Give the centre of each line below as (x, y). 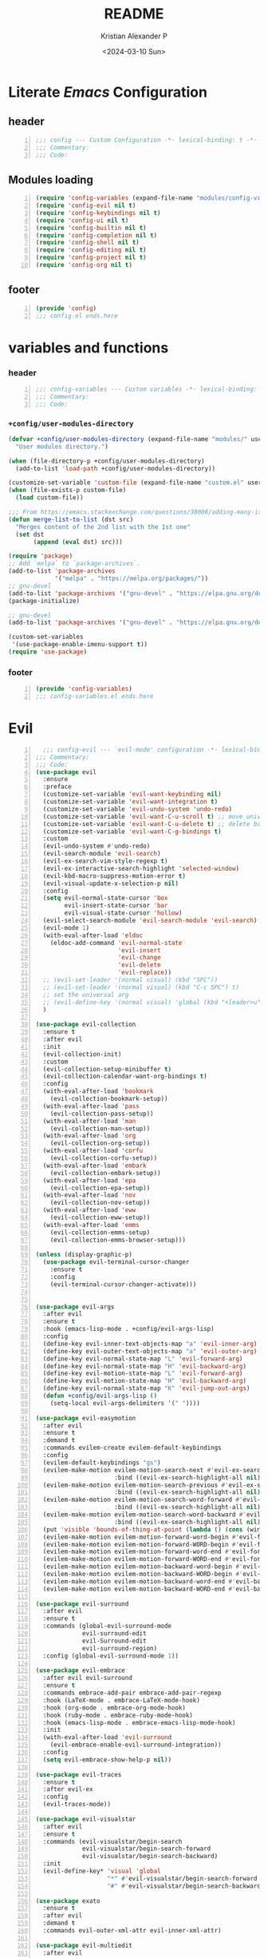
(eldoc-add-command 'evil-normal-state (116, 943)
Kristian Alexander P (134, 36)
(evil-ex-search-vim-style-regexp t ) (105, 861)
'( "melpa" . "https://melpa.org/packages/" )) (132, 579)
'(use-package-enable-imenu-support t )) (80, 645)
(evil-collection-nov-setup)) (100, 1203)
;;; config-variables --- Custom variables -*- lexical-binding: (146, 389)
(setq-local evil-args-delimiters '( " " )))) (125, 1403)
